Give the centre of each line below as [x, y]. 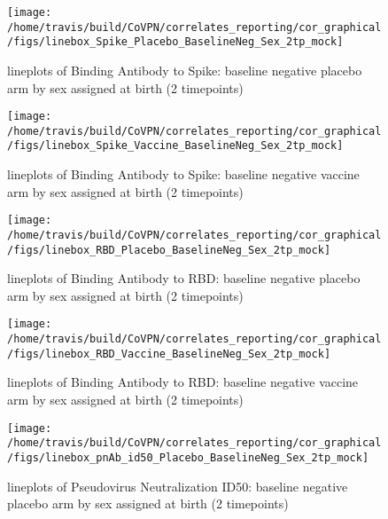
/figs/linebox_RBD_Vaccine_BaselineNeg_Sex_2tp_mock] [169, 354]
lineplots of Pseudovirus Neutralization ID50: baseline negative [178, 486]
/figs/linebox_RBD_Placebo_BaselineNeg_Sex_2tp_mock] [169, 250]
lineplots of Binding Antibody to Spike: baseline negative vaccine [183, 174]
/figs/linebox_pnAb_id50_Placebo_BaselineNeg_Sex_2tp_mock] [188, 457]
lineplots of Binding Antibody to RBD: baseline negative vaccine [183, 382]
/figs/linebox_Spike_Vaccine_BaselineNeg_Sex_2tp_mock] [175, 146]
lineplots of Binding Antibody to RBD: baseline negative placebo [184, 278]
